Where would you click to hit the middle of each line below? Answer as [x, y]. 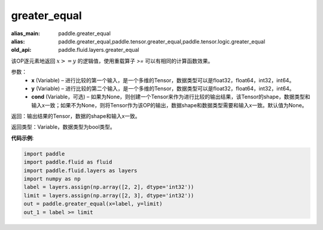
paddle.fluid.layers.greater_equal [99, 50]
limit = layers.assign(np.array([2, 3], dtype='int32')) [109, 195]
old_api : [21, 50]
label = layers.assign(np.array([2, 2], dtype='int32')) [109, 187]
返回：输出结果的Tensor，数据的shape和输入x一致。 [76, 116]
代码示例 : [22, 138]
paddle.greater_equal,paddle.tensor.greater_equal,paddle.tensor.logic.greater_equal [162, 41]
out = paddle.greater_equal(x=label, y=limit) [93, 204]
